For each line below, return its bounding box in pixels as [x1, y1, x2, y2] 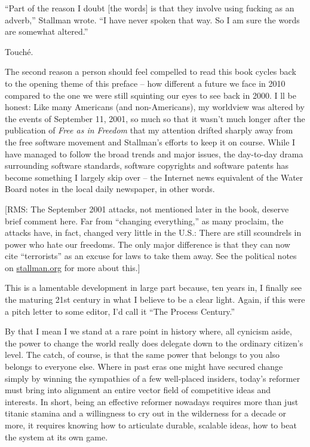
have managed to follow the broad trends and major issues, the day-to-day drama [5, 147, 303, 160]
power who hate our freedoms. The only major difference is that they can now [5, 238, 290, 250]
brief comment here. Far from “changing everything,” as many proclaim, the [5, 214, 284, 227]
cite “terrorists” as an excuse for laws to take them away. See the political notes [5, 250, 297, 262]
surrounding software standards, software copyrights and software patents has [5, 159, 289, 172]
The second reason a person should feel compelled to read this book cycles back [5, 65, 296, 78]
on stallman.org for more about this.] [5, 261, 140, 273]
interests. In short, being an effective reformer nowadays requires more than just [5, 395, 299, 408]
